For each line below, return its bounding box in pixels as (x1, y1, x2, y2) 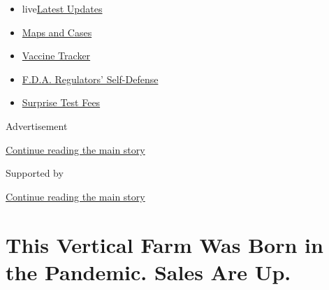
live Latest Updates (22, 1, 103, 15)
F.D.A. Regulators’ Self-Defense (22, 71, 159, 86)
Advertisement (6, 118, 68, 133)
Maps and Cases (22, 24, 92, 39)
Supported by (6, 166, 64, 180)
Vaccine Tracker (22, 48, 91, 63)
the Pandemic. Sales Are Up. (6, 257, 291, 286)
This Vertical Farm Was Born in (6, 230, 323, 259)
